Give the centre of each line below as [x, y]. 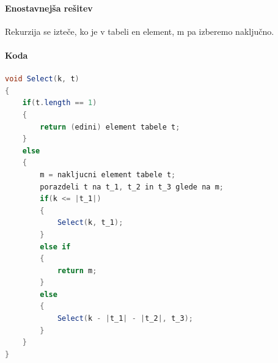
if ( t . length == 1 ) [60, 103]
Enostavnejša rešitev [49, 8]
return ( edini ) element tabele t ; [110, 127]
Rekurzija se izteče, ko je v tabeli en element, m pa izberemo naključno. [140, 31]
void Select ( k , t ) [42, 79]
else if [55, 247]
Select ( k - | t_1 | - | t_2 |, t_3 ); [125, 319]
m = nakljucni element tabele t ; [108, 174]
